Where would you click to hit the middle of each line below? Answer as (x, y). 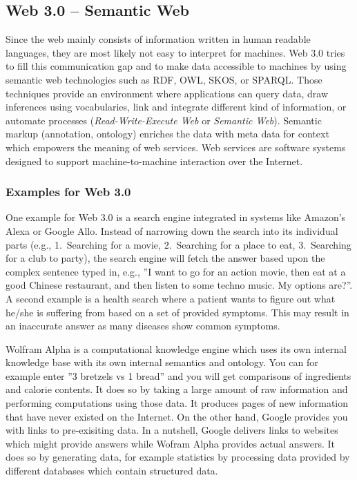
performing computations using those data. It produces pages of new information (177, 403)
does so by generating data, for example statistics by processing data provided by (178, 457)
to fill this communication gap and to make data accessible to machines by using (176, 66)
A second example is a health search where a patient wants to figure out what (171, 298)
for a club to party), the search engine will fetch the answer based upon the (165, 258)
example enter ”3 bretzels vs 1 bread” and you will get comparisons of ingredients (178, 375)
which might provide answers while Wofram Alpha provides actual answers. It (170, 443)
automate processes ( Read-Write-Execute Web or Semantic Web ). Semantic (164, 120)
